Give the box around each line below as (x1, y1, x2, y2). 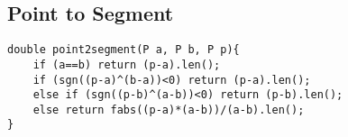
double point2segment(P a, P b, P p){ (7, 43, 240, 57)
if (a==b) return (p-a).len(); (32, 58, 221, 71)
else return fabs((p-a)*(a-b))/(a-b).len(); (32, 103, 305, 116)
